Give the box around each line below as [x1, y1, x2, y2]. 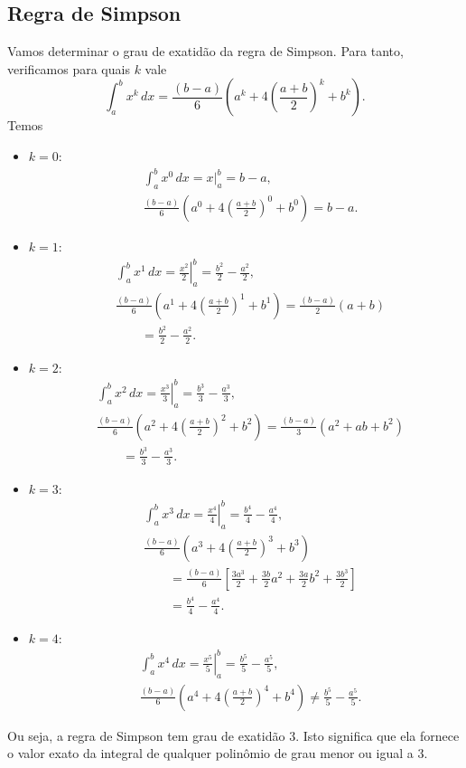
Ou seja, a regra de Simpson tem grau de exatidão [7, 725, 285, 744]
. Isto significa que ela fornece [295, 725, 460, 744]
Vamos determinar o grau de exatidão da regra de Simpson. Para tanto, [7, 42, 404, 61]
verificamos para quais [7, 59, 130, 78]
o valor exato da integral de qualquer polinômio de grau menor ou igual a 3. [7, 744, 428, 763]
